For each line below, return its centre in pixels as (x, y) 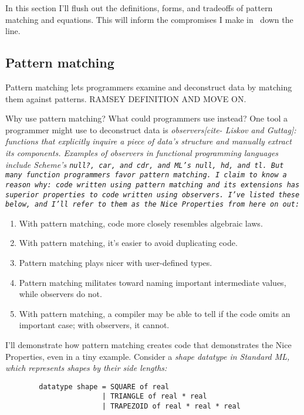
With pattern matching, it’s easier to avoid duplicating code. (128, 243)
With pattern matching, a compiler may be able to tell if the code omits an (155, 313)
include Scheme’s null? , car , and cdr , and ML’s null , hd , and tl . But (145, 164)
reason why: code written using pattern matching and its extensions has (153, 185)
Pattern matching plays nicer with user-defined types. (116, 263)
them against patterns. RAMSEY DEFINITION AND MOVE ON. (126, 98)
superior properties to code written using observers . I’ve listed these (153, 195)
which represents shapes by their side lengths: (86, 368)
